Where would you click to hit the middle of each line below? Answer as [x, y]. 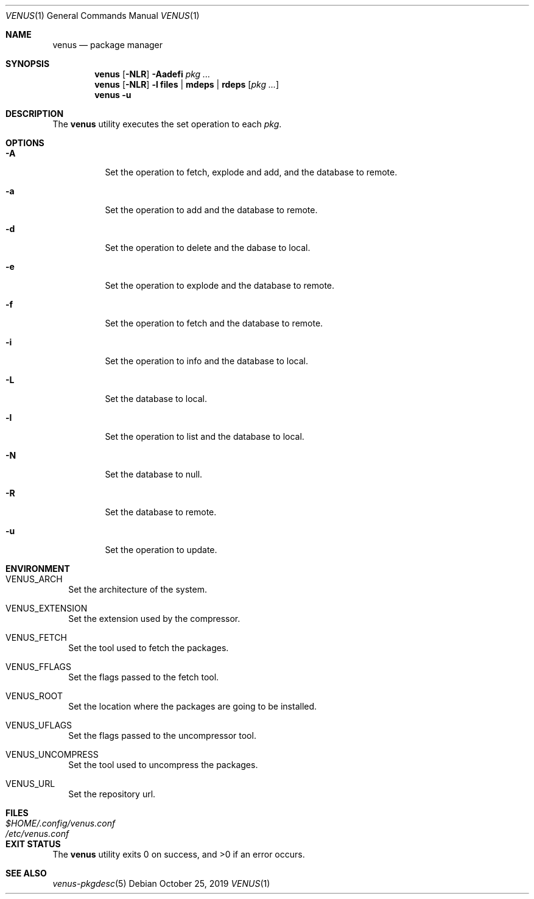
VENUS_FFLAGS [38, 667]
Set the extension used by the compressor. [154, 619]
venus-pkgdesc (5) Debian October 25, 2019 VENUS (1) [161, 883]
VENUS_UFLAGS [39, 725]
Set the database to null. [154, 474]
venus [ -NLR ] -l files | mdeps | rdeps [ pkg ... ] [187, 84]
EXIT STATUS [33, 844]
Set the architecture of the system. [138, 589]
